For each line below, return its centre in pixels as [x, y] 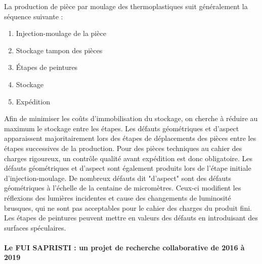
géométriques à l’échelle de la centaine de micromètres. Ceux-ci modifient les [123, 188]
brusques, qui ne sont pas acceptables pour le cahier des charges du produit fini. [128, 208]
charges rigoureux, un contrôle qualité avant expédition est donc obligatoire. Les [128, 158]
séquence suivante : [34, 16]
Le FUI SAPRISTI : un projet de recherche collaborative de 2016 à [124, 247]
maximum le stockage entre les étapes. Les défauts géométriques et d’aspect [122, 128]
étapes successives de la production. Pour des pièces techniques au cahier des [123, 148]
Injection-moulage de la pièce [61, 33]
